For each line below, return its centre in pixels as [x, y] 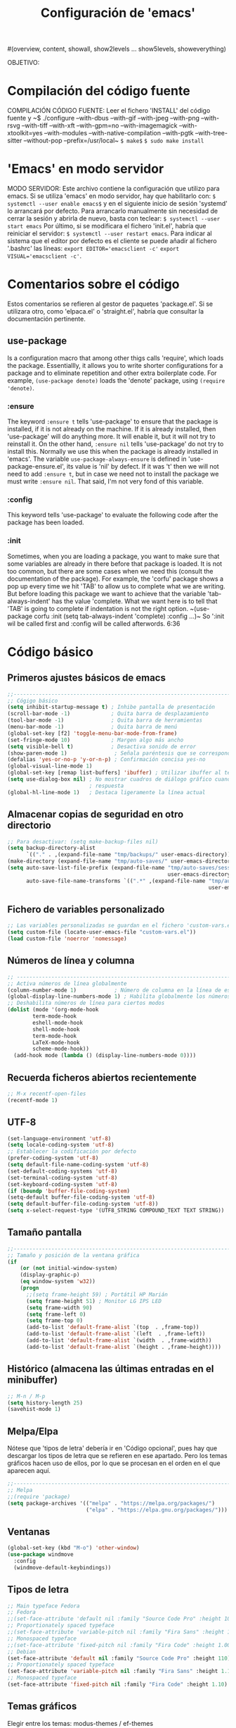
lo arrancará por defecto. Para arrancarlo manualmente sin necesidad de [113, 211]
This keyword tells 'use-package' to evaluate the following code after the [113, 515]
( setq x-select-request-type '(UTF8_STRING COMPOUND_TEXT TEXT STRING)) [116, 1211]
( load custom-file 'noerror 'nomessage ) [67, 939]
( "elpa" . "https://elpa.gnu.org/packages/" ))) [157, 1510]
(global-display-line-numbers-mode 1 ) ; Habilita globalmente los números [119, 996]
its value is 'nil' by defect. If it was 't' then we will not [143, 467]
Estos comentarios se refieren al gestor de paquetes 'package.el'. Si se [110, 304]
